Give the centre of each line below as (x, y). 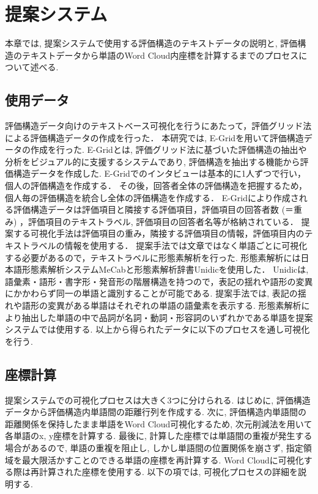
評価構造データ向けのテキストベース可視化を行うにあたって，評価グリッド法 (158, 126)
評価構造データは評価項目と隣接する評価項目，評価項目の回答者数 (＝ (153, 209)
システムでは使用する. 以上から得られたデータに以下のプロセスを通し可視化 (157, 329)
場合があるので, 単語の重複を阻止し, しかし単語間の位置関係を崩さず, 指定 (154, 447)
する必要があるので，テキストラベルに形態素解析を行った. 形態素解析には (153, 257)
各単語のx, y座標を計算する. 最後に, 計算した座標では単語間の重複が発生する (159, 436)
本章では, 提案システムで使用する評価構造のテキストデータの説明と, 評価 (151, 43)
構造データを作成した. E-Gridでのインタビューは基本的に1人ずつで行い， (159, 173)
